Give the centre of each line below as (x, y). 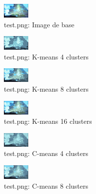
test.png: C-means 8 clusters (46, 185)
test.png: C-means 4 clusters (46, 153)
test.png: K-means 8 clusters (46, 88)
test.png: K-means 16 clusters (48, 121)
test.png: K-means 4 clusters (46, 56)
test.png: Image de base (39, 24)
